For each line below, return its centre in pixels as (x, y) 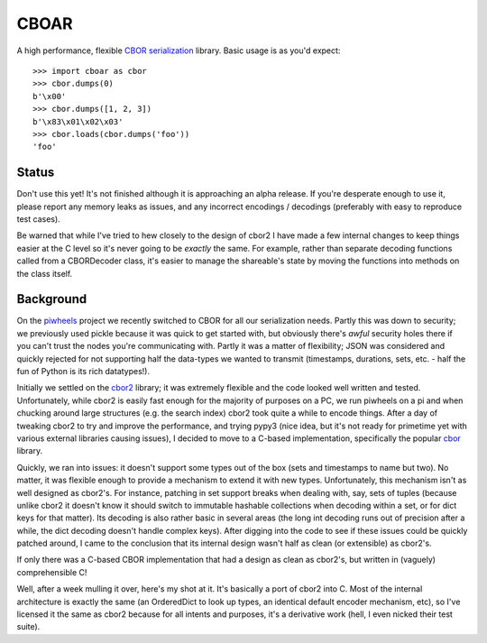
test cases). (38, 219)
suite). (28, 627)
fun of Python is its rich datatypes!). (83, 371)
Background (52, 299)
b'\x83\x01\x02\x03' (78, 121)
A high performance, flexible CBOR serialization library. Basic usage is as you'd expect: (179, 51)
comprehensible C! (52, 572)
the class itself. (45, 273)
